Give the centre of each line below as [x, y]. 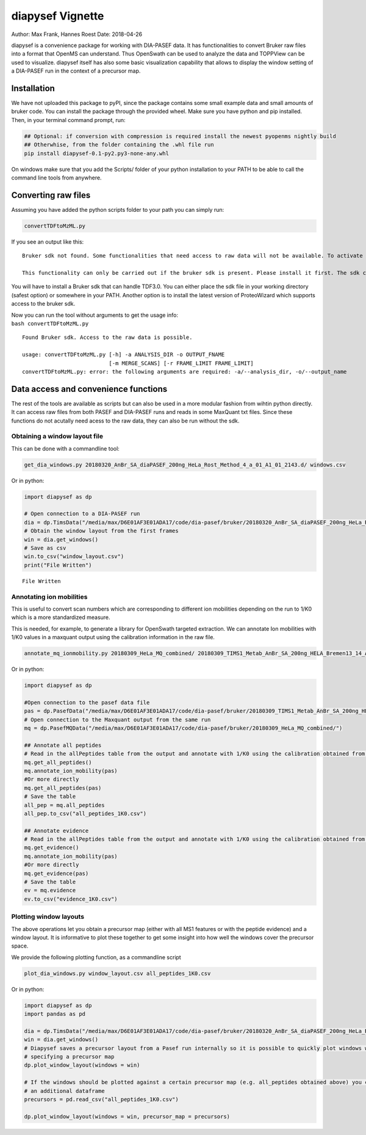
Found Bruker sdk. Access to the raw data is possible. [107, 338]
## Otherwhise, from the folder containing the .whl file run [119, 145]
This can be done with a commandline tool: [66, 448]
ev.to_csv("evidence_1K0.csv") [71, 899]
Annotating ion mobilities [49, 597]
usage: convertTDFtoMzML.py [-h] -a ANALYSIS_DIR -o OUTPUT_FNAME [124, 355]
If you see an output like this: [48, 242]
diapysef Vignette [58, 16]
